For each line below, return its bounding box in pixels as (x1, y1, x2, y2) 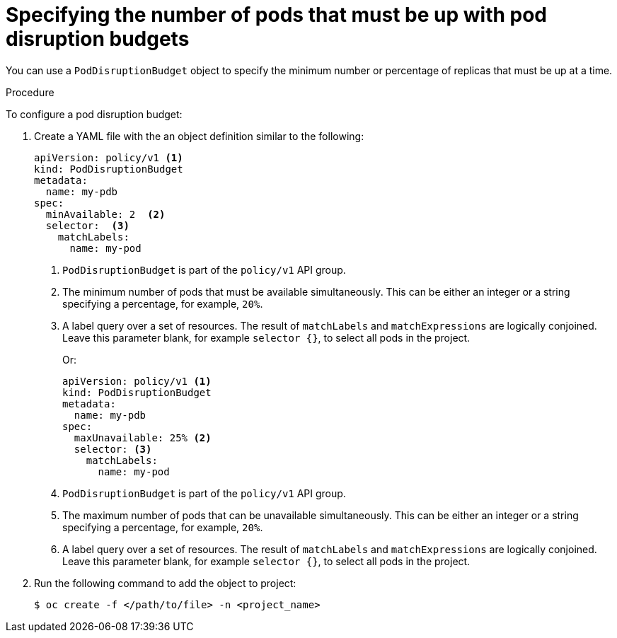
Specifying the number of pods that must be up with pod (6, 3, 548, 27)
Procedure (6, 86, 54, 98)
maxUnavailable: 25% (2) (74, 431, 212, 443)
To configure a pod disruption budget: (6, 108, 183, 120)
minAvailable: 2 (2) (45, 208, 166, 220)
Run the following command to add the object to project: (34, 576, 296, 589)
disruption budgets (6, 27, 190, 51)
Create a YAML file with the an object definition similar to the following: (34, 129, 364, 142)
